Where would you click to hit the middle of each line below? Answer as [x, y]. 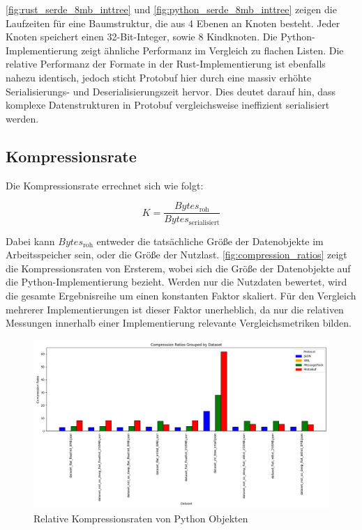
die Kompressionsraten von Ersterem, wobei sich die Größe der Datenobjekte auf [178, 268]
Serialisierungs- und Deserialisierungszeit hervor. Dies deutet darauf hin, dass [171, 91]
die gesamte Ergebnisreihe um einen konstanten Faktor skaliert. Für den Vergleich [181, 296]
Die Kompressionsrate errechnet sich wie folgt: [105, 185]
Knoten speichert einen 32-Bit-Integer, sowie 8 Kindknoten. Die [142, 37]
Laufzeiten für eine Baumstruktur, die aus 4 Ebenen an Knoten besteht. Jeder [173, 23]
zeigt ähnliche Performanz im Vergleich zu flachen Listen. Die [212, 50]
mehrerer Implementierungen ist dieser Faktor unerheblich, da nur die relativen [175, 309]
